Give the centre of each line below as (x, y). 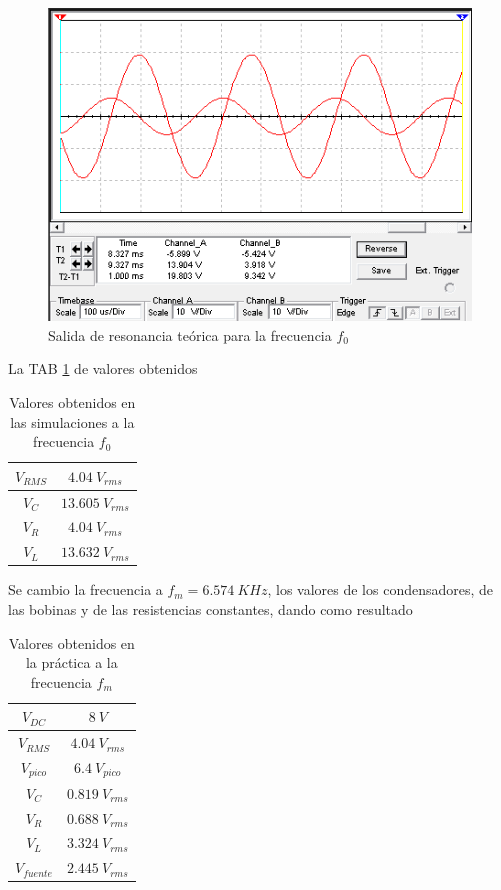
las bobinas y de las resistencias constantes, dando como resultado (210, 608)
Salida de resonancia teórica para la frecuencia (190, 334)
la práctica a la (71, 662)
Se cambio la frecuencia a (85, 589)
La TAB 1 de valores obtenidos (103, 368)
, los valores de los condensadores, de (380, 589)
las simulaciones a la (72, 421)
